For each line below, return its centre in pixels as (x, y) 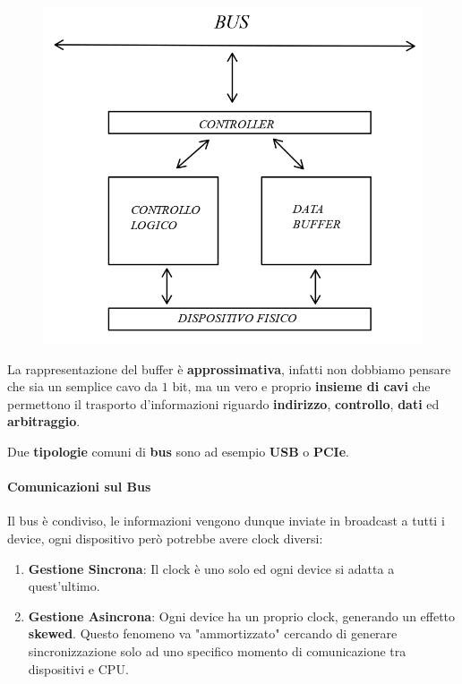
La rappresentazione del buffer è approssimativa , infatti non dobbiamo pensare (229, 368)
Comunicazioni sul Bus (79, 487)
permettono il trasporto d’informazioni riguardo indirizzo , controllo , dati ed (223, 403)
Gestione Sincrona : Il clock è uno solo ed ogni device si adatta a (211, 568)
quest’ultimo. (64, 586)
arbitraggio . (44, 421)
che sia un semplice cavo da (83, 386)
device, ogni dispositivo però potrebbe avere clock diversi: (165, 539)
